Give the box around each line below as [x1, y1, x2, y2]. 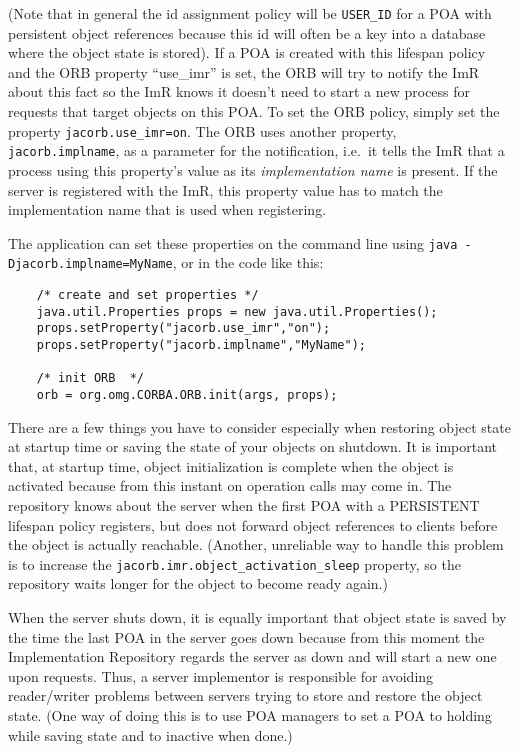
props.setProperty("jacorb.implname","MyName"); [36, 338, 366, 352]
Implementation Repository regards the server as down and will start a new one [8, 646, 497, 667]
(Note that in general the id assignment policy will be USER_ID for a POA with [8, 3, 492, 23]
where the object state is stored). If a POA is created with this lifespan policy [8, 42, 486, 63]
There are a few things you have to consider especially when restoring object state [8, 416, 511, 437]
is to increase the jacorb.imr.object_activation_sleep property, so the [8, 553, 461, 574]
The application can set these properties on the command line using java [8, 232, 458, 253]
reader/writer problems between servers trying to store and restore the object [8, 685, 483, 706]
